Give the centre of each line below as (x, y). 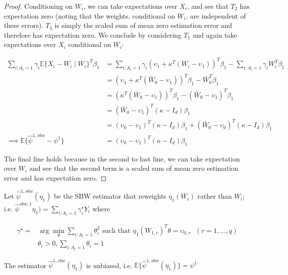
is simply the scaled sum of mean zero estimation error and (143, 25)
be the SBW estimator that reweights (110, 196)
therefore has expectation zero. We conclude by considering (93, 34)
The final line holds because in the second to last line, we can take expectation (122, 158)
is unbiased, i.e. (109, 265)
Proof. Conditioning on (38, 6)
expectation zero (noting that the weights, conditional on (90, 15)
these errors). (24, 25)
